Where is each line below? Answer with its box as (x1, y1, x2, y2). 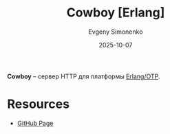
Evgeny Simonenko (88, 27, 143, 36)
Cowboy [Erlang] (66, 5, 165, 21)
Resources (7, 96, 70, 112)
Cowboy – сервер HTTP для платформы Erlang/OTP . (7, 72, 160, 80)
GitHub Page (17, 119, 54, 127)
